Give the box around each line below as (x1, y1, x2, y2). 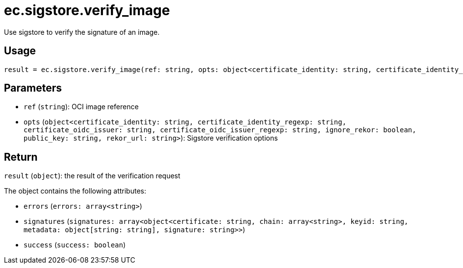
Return (4, 150, 38, 163)
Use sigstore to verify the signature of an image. (4, 27, 160, 36)
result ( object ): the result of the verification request (4, 171, 180, 180)
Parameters (4, 82, 62, 95)
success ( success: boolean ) (24, 241, 126, 249)
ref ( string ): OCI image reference (24, 102, 139, 111)
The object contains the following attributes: (4, 187, 147, 195)
